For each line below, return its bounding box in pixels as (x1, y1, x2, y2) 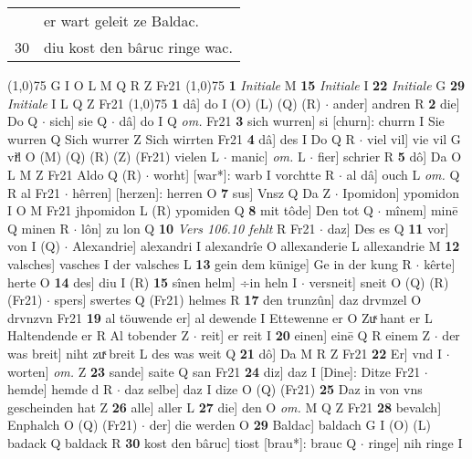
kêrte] (424, 254, 456, 273)
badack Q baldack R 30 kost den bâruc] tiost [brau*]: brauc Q (7, 433, 357, 452)
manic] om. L (231, 147, 306, 166)
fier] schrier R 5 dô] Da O (317, 147, 462, 166)
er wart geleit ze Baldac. (44, 10, 200, 31)
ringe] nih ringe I (368, 433, 463, 452)
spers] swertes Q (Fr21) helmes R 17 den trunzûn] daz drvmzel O (54, 290, 422, 309)
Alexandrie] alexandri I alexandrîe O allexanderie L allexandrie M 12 (72, 236, 460, 256)
